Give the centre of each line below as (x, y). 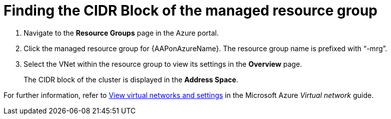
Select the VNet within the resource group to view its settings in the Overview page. (163, 64)
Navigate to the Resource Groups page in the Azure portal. (121, 33)
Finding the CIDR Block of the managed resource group (190, 11)
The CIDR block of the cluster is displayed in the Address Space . (131, 79)
